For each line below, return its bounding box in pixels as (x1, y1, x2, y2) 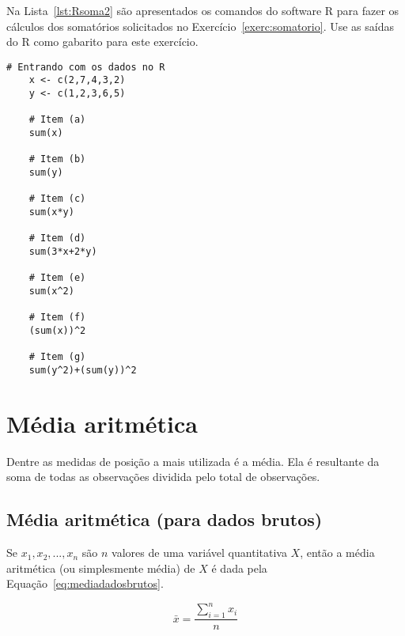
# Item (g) (28, 351, 86, 363)
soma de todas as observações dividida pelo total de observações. (6, 468, 320, 485)
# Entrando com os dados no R (6, 61, 165, 73)
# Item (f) (28, 312, 86, 324)
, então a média (300, 544, 375, 561)
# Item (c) (28, 193, 86, 205)
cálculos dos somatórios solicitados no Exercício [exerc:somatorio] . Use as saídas (6, 17, 394, 34)
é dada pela (211, 559, 267, 576)
